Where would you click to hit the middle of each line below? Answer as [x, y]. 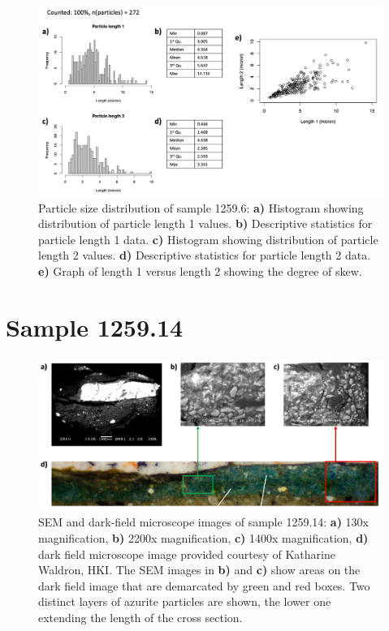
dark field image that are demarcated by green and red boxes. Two [204, 585]
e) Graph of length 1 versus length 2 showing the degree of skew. [200, 270]
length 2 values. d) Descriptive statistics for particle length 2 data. [205, 255]
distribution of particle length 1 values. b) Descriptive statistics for [205, 223]
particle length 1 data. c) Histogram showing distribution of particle [208, 239]
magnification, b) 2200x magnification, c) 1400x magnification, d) [203, 537]
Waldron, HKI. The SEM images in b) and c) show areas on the [199, 570]
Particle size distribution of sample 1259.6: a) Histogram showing [201, 207]
